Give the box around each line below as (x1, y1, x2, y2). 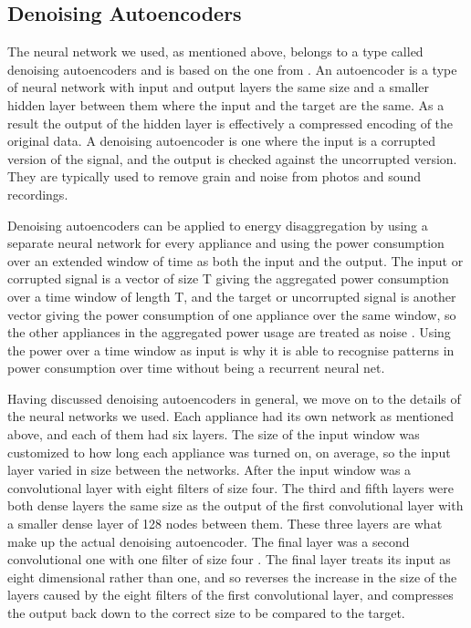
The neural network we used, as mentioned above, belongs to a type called (7, 42, 424, 61)
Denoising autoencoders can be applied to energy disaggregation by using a (7, 215, 428, 234)
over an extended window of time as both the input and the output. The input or (7, 251, 464, 270)
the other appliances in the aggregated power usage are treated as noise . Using (7, 323, 451, 342)
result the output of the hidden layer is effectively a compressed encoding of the (7, 113, 454, 132)
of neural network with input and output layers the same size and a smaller (7, 77, 430, 97)
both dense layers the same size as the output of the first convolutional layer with (7, 496, 464, 515)
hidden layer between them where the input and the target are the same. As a (7, 95, 445, 114)
